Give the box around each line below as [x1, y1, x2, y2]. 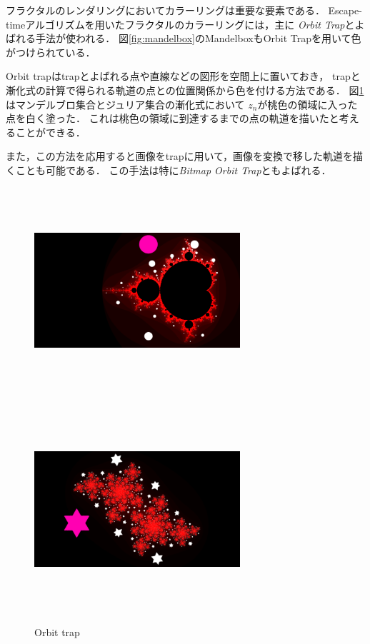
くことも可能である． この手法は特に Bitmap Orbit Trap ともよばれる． [6, 162, 331, 177]
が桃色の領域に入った [257, 96, 358, 111]
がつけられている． [6, 44, 96, 59]
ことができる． [15, 124, 86, 139]
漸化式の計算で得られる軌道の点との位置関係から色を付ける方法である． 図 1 [6, 82, 364, 97]
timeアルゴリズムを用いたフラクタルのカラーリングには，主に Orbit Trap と [6, 16, 355, 31]
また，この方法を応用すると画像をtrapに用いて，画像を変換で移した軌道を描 [6, 149, 364, 163]
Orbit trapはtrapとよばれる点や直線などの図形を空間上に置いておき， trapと [6, 69, 361, 84]
